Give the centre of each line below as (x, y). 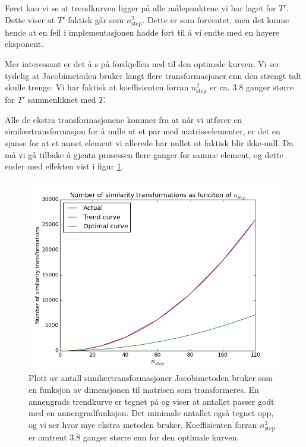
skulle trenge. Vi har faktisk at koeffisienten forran (97, 87)
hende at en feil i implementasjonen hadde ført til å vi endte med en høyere (142, 32)
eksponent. (24, 44)
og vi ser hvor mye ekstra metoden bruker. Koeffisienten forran (143, 424)
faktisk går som (96, 19)
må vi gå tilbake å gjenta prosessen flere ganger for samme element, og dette (144, 154)
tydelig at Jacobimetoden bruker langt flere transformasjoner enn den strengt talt (153, 75)
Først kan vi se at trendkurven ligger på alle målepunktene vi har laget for (141, 8)
